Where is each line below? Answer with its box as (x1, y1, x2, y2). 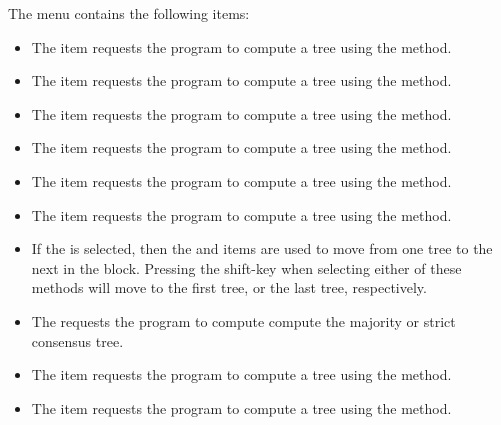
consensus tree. (31, 330, 124, 351)
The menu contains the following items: (8, 3, 250, 23)
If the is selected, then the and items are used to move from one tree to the (31, 238, 493, 259)
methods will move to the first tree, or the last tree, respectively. (31, 277, 427, 298)
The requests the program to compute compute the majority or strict (31, 310, 456, 331)
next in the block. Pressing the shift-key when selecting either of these (31, 257, 462, 278)
